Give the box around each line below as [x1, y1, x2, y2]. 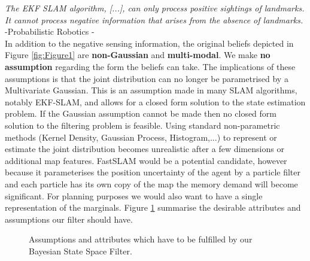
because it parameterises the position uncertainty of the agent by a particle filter [5, 166, 300, 178]
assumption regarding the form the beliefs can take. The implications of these [5, 60, 296, 72]
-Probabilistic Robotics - [5, 25, 95, 38]
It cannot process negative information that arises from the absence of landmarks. [5, 13, 303, 26]
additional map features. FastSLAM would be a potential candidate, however [5, 154, 287, 166]
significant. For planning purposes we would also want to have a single [5, 189, 263, 202]
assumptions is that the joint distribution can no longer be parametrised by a [5, 72, 288, 84]
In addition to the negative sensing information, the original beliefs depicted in [5, 37, 294, 49]
